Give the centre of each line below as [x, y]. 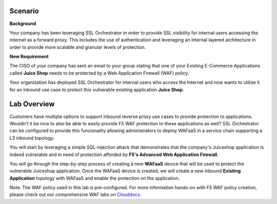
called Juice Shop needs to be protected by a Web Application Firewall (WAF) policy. [99, 73]
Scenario [24, 11]
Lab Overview [32, 104]
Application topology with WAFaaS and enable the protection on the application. [95, 178]
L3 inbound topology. [32, 138]
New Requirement [29, 57]
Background [23, 24]
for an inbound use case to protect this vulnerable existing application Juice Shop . [97, 89]
